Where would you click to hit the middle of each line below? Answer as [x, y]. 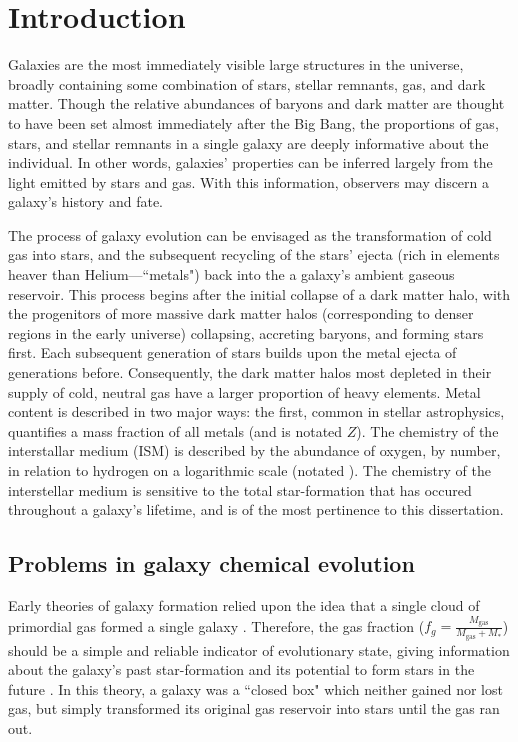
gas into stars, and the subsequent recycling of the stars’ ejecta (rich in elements [254, 254]
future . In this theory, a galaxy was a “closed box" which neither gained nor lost [255, 688]
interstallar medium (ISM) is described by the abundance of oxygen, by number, [254, 450]
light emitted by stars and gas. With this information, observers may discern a [249, 181]
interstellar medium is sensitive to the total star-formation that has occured [240, 489]
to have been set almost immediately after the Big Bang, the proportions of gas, [253, 122]
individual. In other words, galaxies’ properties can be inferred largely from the [250, 162]
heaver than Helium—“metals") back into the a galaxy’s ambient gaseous [231, 274]
